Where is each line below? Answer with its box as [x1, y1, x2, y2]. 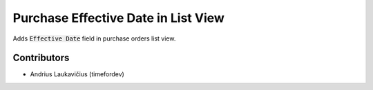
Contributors [12, 52, 70, 64]
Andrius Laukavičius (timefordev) [30, 70, 124, 78]
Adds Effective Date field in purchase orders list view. [12, 34, 176, 43]
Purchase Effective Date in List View [12, 10, 224, 25]
